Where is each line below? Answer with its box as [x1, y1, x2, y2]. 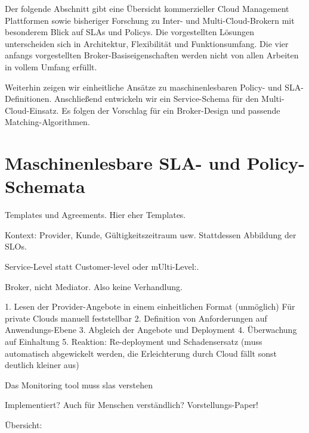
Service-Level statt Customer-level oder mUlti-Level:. [5, 260, 199, 273]
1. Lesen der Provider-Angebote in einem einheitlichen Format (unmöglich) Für [5, 300, 295, 313]
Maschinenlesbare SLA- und [5, 151, 241, 175]
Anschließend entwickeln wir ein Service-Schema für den [54, 92, 259, 105]
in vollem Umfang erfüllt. [5, 60, 97, 73]
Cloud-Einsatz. [5, 104, 59, 116]
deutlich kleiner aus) [5, 359, 79, 371]
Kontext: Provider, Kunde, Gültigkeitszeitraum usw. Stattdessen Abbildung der [5, 228, 296, 241]
